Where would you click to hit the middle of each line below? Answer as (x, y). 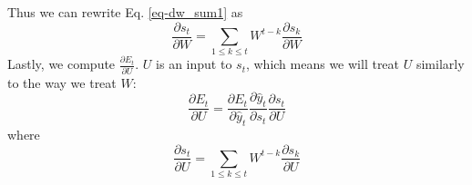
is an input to (194, 64)
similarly (440, 64)
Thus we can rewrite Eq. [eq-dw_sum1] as (125, 12)
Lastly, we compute (62, 64)
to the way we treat (62, 82)
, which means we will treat (323, 64)
